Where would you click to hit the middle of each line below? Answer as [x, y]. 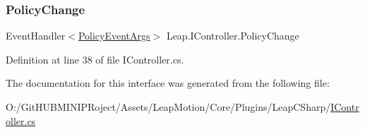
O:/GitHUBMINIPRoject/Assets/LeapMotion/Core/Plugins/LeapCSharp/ [168, 107]
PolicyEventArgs [114, 36]
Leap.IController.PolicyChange [233, 36]
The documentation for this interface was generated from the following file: [168, 83]
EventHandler [36, 36]
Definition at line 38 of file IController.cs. [95, 59]
